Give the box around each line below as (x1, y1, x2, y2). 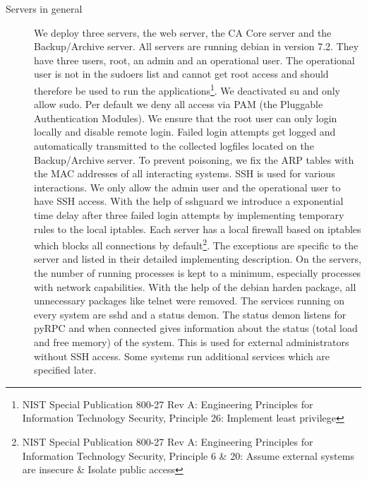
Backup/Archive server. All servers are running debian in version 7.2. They (34, 39, 359, 54)
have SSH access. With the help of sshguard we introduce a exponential (34, 194, 344, 208)
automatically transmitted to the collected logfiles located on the (34, 138, 314, 153)
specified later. (34, 362, 97, 377)
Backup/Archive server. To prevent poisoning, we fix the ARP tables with (34, 152, 354, 167)
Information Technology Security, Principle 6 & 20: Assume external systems (22, 448, 354, 463)
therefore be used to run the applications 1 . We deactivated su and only (34, 81, 341, 97)
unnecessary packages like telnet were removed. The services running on (34, 293, 344, 308)
